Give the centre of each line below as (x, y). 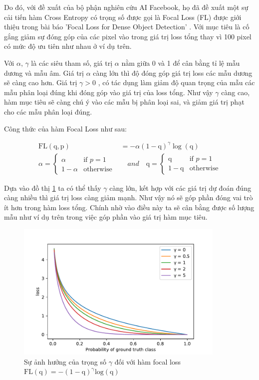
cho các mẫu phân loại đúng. (48, 111)
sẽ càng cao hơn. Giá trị (41, 82)
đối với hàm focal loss (148, 361)
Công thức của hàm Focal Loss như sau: (66, 128)
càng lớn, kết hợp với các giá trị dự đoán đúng (180, 188)
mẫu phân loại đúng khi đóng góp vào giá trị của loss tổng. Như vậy (109, 92)
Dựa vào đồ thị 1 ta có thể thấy (53, 188)
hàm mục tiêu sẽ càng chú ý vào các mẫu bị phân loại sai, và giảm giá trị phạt (124, 102)
